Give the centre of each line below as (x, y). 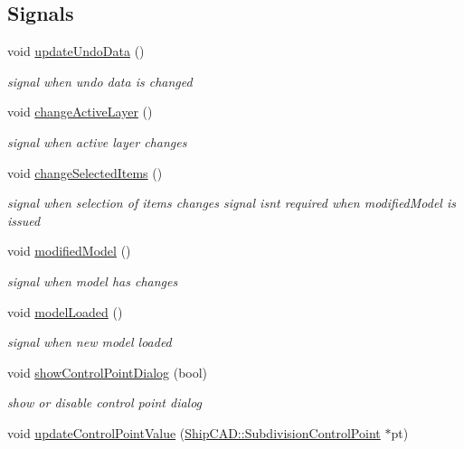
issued (24, 220)
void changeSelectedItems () (85, 172)
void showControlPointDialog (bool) (108, 372)
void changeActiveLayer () (80, 112)
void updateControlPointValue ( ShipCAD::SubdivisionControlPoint (194, 432)
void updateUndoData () (76, 51)
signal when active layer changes (97, 141)
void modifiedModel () (69, 251)
